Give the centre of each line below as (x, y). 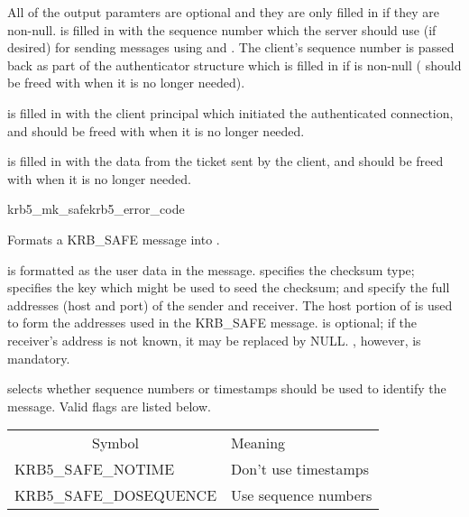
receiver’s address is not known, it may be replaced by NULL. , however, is (214, 340)
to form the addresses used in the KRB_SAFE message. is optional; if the (212, 323)
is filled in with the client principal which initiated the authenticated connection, (230, 112)
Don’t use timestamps (300, 469)
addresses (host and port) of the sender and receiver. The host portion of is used (230, 305)
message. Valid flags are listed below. (109, 406)
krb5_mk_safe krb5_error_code (96, 209)
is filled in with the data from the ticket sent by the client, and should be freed (225, 161)
